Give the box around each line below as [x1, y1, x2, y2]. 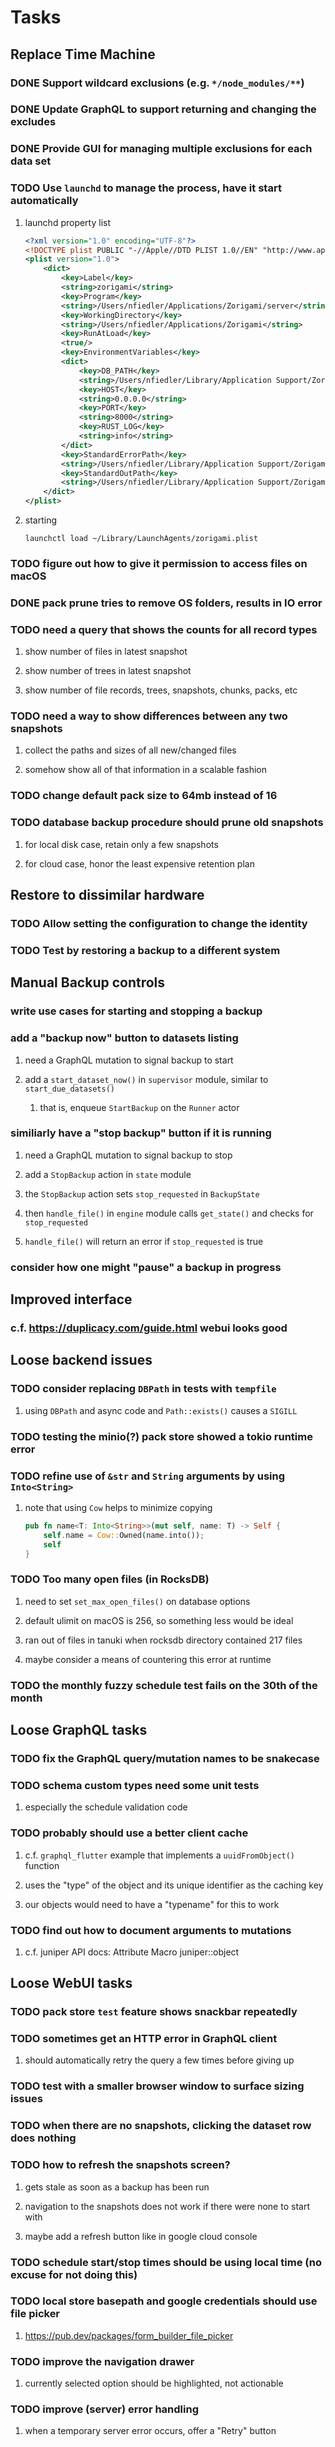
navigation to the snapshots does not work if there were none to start [24, 2200, 310, 2212]
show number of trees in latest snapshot [24, 665, 192, 677]
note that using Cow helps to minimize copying [24, 1501, 213, 1513]
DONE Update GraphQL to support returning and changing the [10, 102, 317, 116]
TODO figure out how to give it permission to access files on [10, 556, 308, 570]
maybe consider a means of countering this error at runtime [24, 1653, 272, 1665]
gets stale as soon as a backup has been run [24, 2181, 210, 2193]
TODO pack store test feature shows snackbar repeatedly [10, 2005, 298, 2019]
